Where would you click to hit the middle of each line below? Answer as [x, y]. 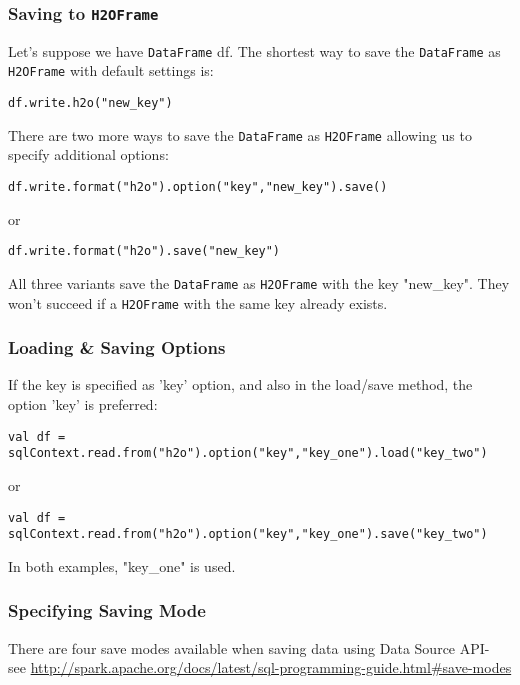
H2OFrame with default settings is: [111, 70]
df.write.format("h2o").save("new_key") [144, 251]
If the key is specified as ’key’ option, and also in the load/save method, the [240, 384]
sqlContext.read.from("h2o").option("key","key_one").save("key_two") [248, 534]
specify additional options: [88, 154]
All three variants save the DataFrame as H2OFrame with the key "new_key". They [259, 282]
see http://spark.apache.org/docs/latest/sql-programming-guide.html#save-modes [260, 667]
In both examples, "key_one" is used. [122, 565]
